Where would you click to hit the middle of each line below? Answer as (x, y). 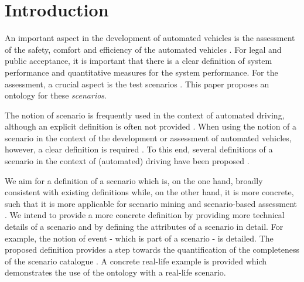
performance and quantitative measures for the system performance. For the (141, 72)
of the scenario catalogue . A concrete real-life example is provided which (136, 261)
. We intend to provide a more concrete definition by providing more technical (145, 215)
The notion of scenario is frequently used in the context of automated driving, (145, 115)
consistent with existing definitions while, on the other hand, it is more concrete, (149, 192)
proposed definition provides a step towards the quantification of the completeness (152, 249)
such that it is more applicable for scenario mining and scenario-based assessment (151, 203)
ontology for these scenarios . (56, 95)
